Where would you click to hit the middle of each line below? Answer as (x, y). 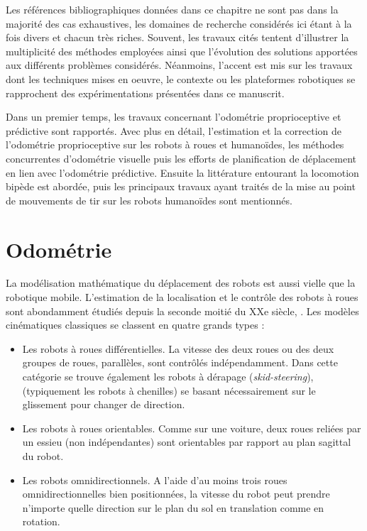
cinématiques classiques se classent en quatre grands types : (135, 325)
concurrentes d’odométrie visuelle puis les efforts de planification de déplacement (181, 158)
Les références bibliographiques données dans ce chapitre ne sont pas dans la (172, 9)
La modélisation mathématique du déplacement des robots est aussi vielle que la (181, 283)
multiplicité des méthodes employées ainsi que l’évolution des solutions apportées (182, 51)
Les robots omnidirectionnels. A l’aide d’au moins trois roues (155, 480)
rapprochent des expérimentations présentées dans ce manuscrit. (145, 93)
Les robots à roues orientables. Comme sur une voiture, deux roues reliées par (192, 428)
